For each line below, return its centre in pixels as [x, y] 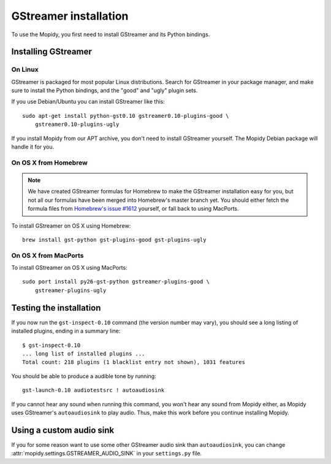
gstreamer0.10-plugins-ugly [77, 125]
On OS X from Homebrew [50, 163]
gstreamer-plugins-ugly [70, 290]
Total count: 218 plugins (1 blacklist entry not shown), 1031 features [134, 362]
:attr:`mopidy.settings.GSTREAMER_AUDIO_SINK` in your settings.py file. [107, 454]
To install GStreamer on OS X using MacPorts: [70, 268]
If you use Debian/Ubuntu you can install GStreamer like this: [88, 102]
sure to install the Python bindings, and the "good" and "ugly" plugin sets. [105, 91]
